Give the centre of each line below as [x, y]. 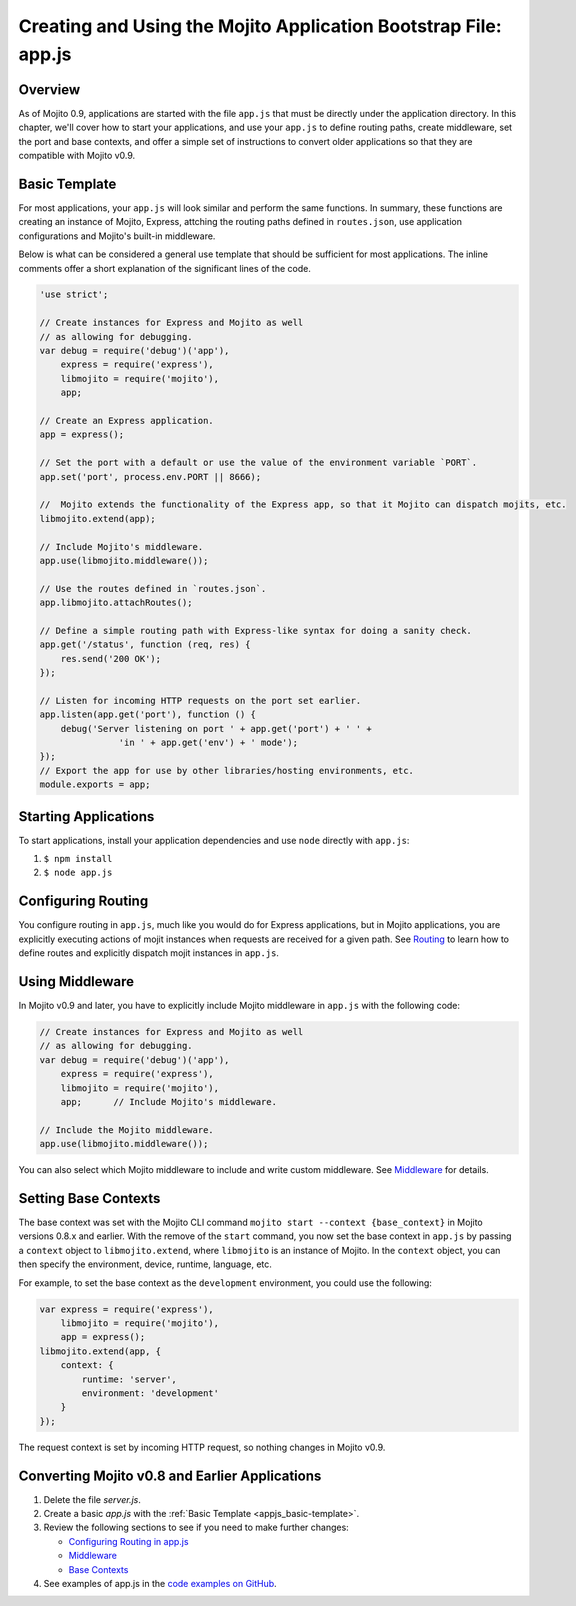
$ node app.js [78, 873]
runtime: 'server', [129, 1379]
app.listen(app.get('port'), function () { [148, 714]
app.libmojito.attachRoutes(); [116, 603]
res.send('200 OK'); [111, 658]
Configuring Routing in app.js [128, 1541]
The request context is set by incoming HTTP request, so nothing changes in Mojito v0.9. [202, 1447]
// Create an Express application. [126, 420]
